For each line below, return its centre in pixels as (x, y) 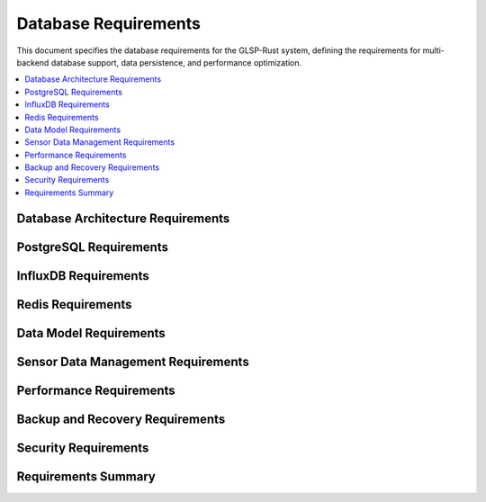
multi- (433, 50)
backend (33, 62)
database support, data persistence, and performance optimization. (176, 62)
